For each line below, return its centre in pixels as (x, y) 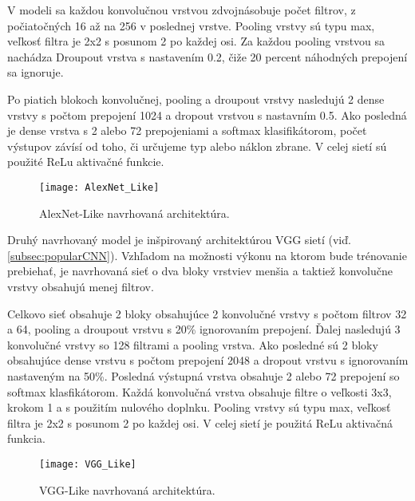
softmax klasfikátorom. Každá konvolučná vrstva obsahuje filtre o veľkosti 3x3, (200, 391)
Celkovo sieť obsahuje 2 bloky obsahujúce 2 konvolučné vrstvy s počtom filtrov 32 (207, 313)
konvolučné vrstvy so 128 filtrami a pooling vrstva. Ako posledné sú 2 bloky (193, 344)
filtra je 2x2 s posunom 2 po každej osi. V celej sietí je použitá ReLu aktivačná (200, 422)
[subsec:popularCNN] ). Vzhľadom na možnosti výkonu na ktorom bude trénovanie (207, 255)
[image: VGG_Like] (88, 464)
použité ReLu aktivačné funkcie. (86, 162)
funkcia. (26, 438)
